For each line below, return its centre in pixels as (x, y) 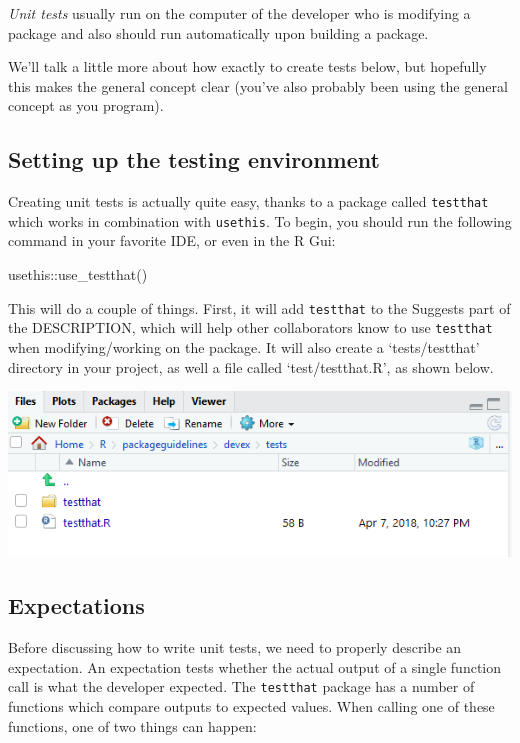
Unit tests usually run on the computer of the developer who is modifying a (239, 13)
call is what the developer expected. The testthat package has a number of (241, 686)
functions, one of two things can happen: (132, 725)
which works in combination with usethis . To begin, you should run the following (260, 220)
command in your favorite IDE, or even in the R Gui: (172, 240)
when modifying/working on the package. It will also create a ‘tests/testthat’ (244, 346)
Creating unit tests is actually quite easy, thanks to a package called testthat (248, 201)
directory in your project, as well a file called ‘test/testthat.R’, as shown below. (251, 366)
